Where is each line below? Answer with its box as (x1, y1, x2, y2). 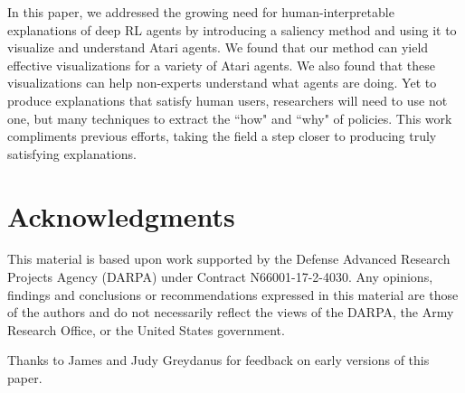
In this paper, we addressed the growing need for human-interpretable (7, 3, 394, 21)
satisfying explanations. (7, 144, 137, 163)
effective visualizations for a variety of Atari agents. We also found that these (7, 55, 435, 74)
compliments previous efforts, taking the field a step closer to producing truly (7, 126, 437, 145)
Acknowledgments (7, 197, 235, 234)
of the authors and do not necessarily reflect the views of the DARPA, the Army (7, 303, 454, 322)
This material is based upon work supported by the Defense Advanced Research (7, 249, 451, 268)
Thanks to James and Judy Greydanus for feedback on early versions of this (7, 351, 430, 370)
